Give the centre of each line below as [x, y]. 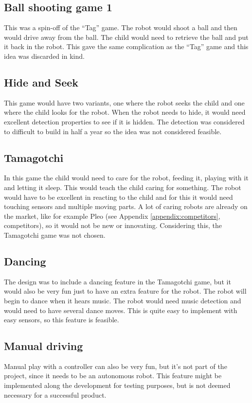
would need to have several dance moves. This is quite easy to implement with [121, 310]
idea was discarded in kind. [44, 56]
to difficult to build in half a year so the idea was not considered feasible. [113, 131]
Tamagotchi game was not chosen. [55, 235]
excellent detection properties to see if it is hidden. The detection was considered [124, 121]
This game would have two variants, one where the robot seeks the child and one [124, 102]
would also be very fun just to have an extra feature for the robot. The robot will [125, 291]
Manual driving [44, 346]
